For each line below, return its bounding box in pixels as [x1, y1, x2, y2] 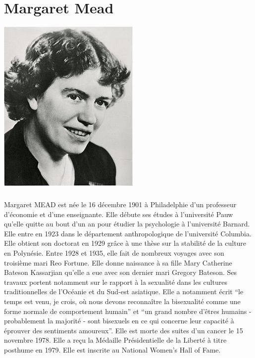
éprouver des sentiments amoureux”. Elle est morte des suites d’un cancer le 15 [4, 325, 243, 335]
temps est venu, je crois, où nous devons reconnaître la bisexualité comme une [4, 296, 241, 307]
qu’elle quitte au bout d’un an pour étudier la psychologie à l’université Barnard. [4, 219, 250, 229]
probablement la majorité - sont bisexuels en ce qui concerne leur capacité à [4, 315, 234, 326]
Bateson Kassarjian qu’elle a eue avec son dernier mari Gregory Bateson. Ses [4, 267, 237, 277]
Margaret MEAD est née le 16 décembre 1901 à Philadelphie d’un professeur [4, 199, 237, 210]
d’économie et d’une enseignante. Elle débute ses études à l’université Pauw [4, 209, 233, 219]
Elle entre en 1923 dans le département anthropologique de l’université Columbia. [4, 228, 252, 238]
